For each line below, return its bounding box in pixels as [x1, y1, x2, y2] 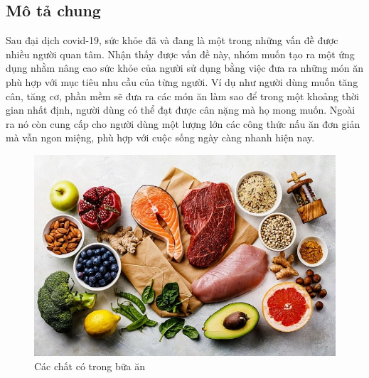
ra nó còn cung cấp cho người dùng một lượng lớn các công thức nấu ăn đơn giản [6, 116, 360, 131]
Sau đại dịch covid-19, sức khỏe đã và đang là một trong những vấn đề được [6, 33, 338, 48]
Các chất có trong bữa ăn [34, 358, 145, 373]
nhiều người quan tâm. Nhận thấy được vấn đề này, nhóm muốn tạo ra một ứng [6, 46, 355, 61]
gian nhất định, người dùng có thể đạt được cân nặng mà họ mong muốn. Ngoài [6, 102, 355, 117]
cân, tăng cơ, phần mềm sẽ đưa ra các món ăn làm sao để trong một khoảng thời [6, 88, 359, 103]
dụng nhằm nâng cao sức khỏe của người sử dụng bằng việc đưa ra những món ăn [6, 60, 364, 75]
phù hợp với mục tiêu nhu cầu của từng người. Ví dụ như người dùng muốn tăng [6, 74, 358, 89]
